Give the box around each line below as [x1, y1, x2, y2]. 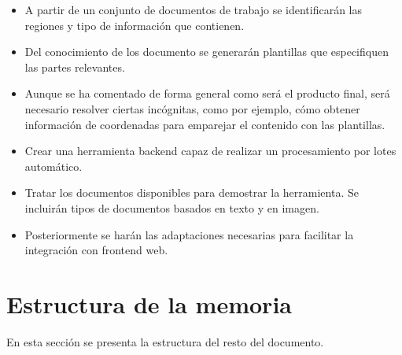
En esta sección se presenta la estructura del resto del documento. [6, 333, 324, 349]
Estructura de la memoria [6, 287, 292, 320]
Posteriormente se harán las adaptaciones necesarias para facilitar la [24, 226, 354, 242]
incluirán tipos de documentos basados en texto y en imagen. [24, 199, 319, 216]
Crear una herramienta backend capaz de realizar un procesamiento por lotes [24, 142, 396, 159]
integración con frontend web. [24, 242, 168, 258]
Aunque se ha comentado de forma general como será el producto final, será [24, 85, 390, 102]
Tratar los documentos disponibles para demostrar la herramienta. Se [24, 184, 359, 201]
